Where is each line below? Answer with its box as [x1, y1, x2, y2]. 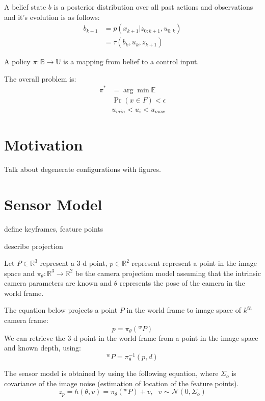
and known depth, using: [4, 342, 82, 353]
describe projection [4, 240, 63, 251]
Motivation [4, 134, 83, 155]
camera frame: [4, 315, 48, 325]
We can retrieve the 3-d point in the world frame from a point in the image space [4, 332, 258, 343]
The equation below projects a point [4, 305, 118, 315]
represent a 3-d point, [40, 258, 108, 268]
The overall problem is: [4, 73, 76, 84]
